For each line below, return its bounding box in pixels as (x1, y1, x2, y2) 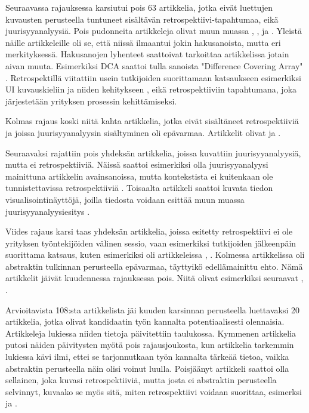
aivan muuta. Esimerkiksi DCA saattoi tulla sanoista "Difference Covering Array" (5, 59, 303, 72)
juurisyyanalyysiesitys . (5, 205, 90, 217)
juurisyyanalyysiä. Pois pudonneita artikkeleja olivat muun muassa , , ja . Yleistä (5, 24, 302, 37)
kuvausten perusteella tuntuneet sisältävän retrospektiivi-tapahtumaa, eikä (5, 13, 279, 25)
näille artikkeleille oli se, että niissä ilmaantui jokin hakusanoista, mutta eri (5, 36, 281, 48)
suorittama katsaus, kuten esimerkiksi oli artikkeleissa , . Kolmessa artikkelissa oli (5, 248, 305, 261)
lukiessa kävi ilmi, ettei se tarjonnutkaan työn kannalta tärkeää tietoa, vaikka (5, 350, 289, 363)
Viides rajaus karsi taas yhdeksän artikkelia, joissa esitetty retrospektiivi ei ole (5, 225, 293, 238)
